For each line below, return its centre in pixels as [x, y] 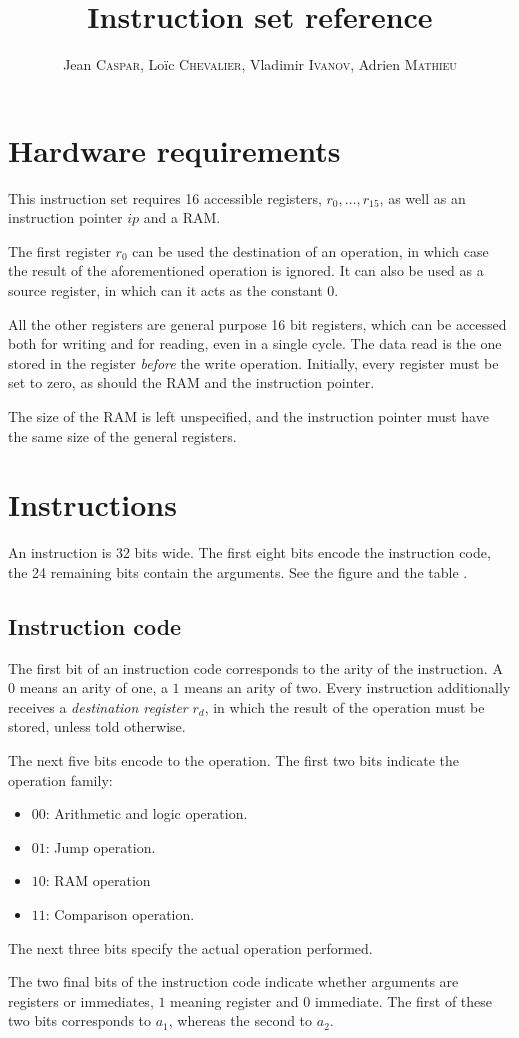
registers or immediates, [81, 1000]
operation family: [60, 779]
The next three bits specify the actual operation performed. [190, 947]
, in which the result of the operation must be [344, 706]
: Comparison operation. [120, 914]
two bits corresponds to [80, 1020]
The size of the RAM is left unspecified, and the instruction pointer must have [248, 416]
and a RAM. [182, 217]
